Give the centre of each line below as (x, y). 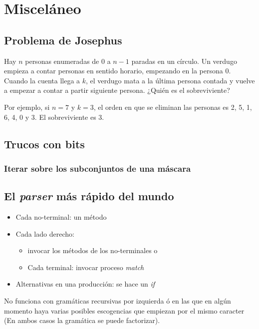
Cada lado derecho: (45, 233)
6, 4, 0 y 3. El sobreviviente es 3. (54, 117)
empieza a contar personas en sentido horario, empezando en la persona (114, 71)
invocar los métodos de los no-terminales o (93, 250)
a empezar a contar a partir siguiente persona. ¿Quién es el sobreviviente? (117, 90)
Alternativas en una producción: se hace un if (85, 284)
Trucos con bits (44, 144)
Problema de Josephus (63, 40)
